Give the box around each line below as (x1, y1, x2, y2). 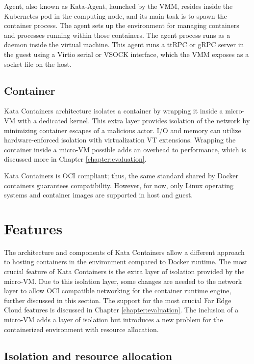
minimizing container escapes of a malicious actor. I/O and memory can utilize (4, 125, 241, 135)
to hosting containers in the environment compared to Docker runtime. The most (4, 256, 248, 267)
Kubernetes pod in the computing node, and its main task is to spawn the (4, 10, 227, 21)
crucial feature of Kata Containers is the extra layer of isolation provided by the (4, 266, 245, 277)
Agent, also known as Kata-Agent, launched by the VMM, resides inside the (4, 1, 233, 11)
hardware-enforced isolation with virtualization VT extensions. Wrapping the (4, 135, 236, 145)
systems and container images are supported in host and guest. (4, 190, 193, 200)
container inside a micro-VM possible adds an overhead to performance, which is (4, 144, 246, 154)
